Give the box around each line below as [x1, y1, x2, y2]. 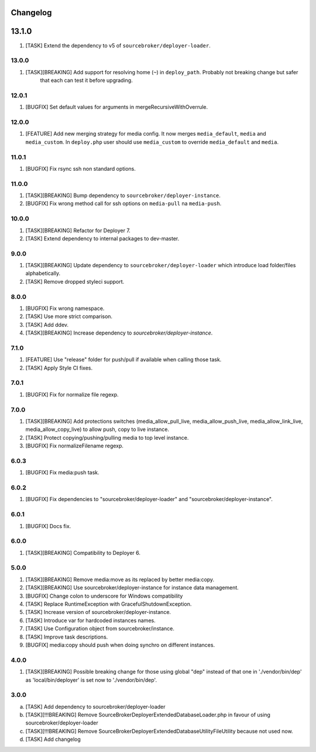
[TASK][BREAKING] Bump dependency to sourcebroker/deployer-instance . [25, 192, 221, 199]
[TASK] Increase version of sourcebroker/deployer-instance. [25, 609, 171, 616]
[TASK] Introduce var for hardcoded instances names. [25, 617, 156, 624]
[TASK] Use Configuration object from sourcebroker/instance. [25, 625, 175, 632]
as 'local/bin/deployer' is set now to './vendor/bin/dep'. [25, 676, 157, 684]
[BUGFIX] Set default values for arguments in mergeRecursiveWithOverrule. [25, 104, 208, 111]
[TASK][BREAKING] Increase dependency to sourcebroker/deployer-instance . [25, 329, 213, 336]
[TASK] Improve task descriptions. [25, 633, 108, 640]
